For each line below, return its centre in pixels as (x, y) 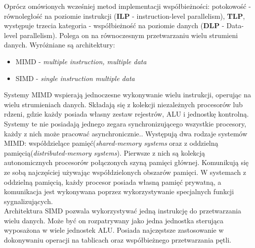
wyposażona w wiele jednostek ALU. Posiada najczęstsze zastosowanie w (114, 230)
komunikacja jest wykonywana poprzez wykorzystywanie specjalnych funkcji (119, 191)
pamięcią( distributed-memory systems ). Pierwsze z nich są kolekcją (105, 152)
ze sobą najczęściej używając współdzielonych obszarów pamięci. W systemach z (125, 172)
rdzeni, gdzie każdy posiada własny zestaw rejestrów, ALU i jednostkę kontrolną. (127, 114)
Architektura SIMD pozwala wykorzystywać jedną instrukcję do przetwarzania (123, 211)
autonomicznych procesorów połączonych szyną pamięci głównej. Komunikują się (127, 162)
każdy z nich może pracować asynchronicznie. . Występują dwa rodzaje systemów (126, 133)
